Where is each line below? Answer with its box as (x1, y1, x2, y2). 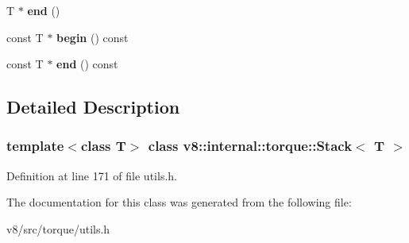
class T (80, 136, 126, 156)
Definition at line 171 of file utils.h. (6, 167, 177, 183)
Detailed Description (6, 94, 180, 119)
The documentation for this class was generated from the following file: (6, 194, 352, 210)
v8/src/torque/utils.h (6, 220, 110, 237)
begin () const (56, 29, 129, 45)
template (6, 136, 64, 156)
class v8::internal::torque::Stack (148, 136, 353, 156)
